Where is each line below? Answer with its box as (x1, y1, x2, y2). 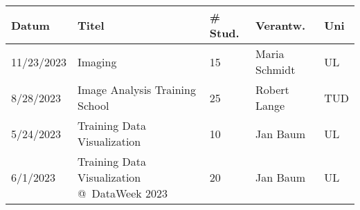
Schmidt (255, 61, 296, 77)
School (78, 97, 109, 113)
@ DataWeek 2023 (78, 185, 168, 201)
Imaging (78, 53, 117, 70)
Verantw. (255, 17, 306, 33)
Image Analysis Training (78, 82, 196, 97)
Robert (255, 82, 289, 97)
